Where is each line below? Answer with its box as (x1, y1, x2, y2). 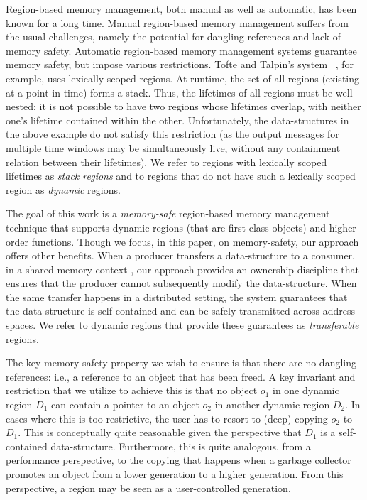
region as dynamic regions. (6, 182, 121, 197)
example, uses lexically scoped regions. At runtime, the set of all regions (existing (6, 70, 360, 85)
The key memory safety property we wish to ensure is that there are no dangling (6, 355, 357, 370)
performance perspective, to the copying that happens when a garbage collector (6, 452, 351, 467)
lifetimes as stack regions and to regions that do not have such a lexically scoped (6, 168, 356, 183)
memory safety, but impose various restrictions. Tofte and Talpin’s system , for (6, 57, 354, 72)
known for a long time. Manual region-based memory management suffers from (6, 15, 349, 30)
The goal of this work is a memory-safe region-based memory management (6, 206, 330, 221)
